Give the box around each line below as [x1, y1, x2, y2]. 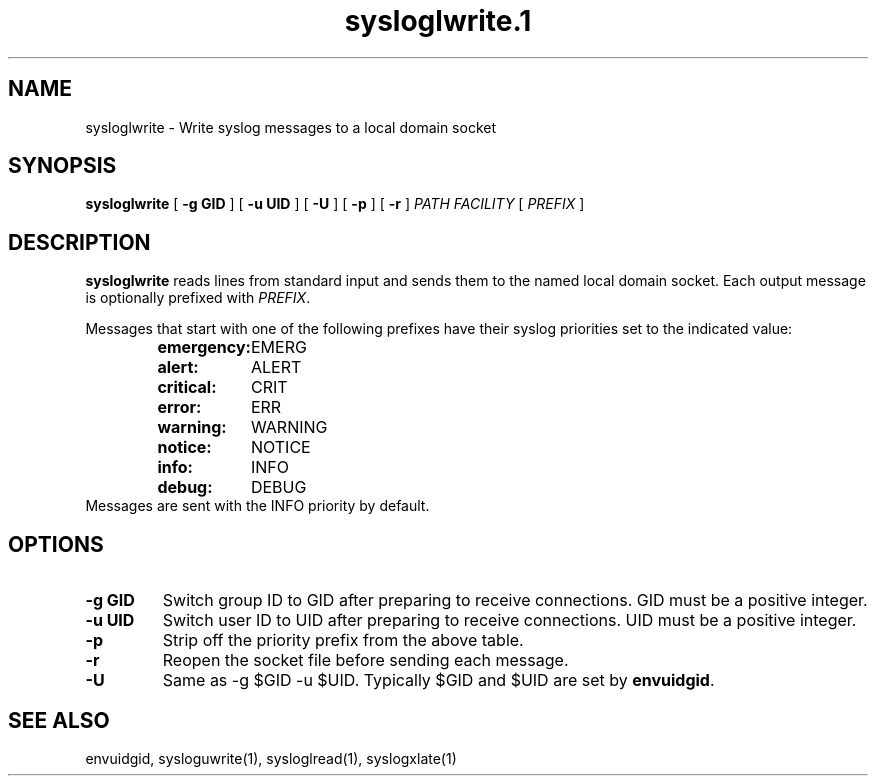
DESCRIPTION [8, 229, 151, 255]
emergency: [157, 337, 251, 358]
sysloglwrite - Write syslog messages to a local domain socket [85, 118, 496, 136]
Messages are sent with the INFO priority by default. [85, 497, 430, 515]
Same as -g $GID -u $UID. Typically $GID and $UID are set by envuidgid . [162, 670, 715, 691]
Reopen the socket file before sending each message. [162, 650, 569, 671]
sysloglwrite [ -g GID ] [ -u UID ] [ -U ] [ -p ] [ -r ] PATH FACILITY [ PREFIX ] [85, 195, 585, 213]
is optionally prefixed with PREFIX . [85, 289, 311, 307]
